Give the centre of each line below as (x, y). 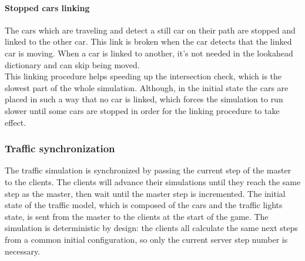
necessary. (23, 251)
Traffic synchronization (60, 148)
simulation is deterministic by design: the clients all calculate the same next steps (151, 228)
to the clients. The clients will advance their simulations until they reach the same (153, 181)
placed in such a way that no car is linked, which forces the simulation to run (144, 99)
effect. (16, 122)
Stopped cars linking (47, 7)
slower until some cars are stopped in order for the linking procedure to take (142, 110)
